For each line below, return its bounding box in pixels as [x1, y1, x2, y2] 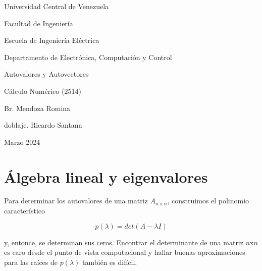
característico [4, 205, 45, 216]
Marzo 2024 [4, 136, 40, 147]
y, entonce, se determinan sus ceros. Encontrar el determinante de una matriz [4, 237, 243, 247]
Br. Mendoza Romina [4, 102, 71, 113]
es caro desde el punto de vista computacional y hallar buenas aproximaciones [4, 247, 245, 257]
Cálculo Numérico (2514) [4, 85, 81, 96]
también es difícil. [82, 256, 137, 267]
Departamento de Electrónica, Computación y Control [4, 51, 172, 62]
